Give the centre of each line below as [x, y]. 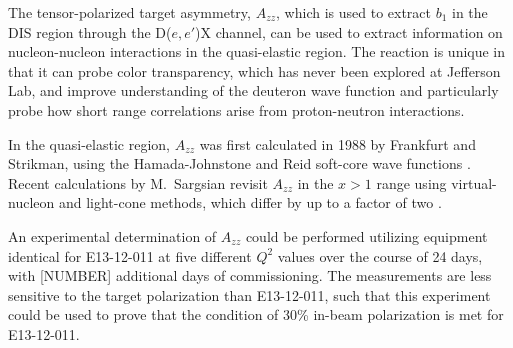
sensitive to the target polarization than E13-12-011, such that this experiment [249, 294]
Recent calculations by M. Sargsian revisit [138, 182]
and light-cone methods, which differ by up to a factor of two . [250, 202]
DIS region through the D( [90, 31]
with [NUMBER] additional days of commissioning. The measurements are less [250, 275]
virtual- [474, 182]
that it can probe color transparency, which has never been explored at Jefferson [254, 70]
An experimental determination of [112, 235]
